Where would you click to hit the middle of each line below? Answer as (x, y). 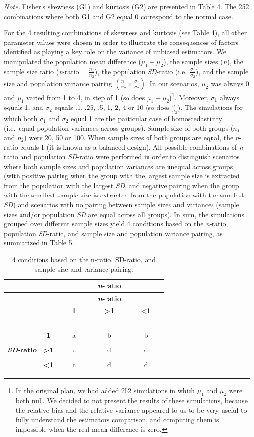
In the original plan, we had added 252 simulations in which (105, 390)
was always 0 (230, 83)
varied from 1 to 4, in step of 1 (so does (86, 97)
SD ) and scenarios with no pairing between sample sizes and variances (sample (122, 205)
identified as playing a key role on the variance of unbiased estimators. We (115, 52)
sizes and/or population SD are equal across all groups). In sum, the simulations (124, 214)
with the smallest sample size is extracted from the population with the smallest (124, 195)
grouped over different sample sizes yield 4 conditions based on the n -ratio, (116, 224)
